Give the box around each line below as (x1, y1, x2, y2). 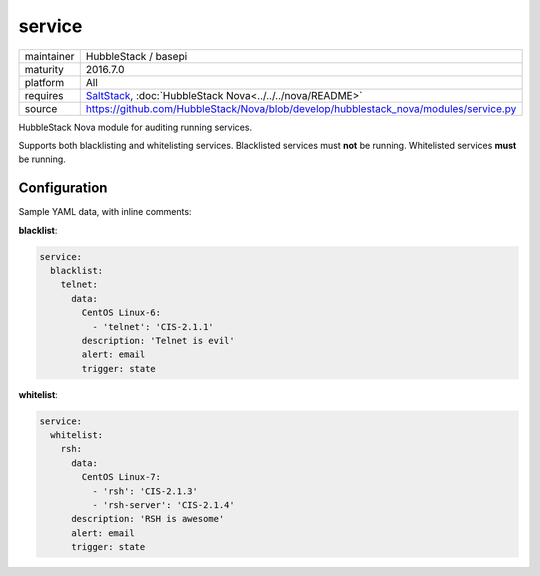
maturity (24, 62, 65, 76)
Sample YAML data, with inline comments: (18, 206, 192, 218)
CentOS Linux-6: (81, 307, 162, 319)
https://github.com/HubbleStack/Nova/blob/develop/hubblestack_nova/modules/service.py (85, 101, 517, 115)
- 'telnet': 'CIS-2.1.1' (91, 321, 214, 332)
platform (24, 75, 65, 89)
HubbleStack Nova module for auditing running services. (18, 121, 253, 133)
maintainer (24, 49, 75, 63)
